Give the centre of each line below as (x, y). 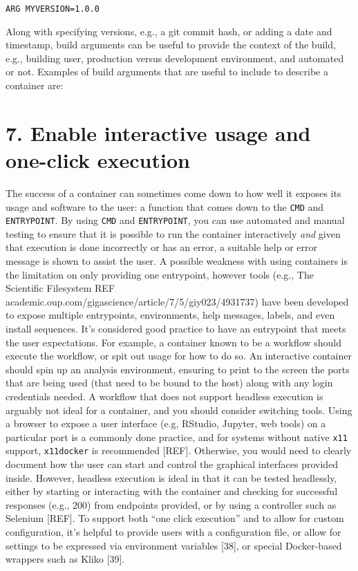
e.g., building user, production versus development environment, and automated (175, 58)
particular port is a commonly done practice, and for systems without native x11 (177, 437)
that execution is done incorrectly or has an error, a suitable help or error (161, 247)
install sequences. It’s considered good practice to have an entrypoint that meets (176, 328)
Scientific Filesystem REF (60, 288)
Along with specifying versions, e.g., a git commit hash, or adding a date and (169, 31)
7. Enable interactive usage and (158, 132)
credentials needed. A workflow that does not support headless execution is (164, 396)
